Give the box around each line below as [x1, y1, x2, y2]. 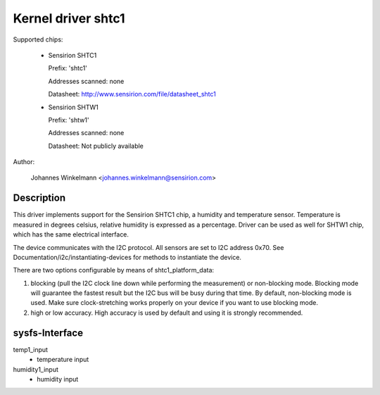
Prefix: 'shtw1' [48, 115, 89, 124]
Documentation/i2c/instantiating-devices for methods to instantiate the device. [13, 253, 242, 261]
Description [13, 192, 66, 204]
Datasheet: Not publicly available [48, 142, 144, 150]
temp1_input [13, 345, 49, 353]
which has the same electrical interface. [13, 230, 129, 239]
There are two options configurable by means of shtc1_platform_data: [13, 266, 215, 275]
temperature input [37, 356, 89, 364]
